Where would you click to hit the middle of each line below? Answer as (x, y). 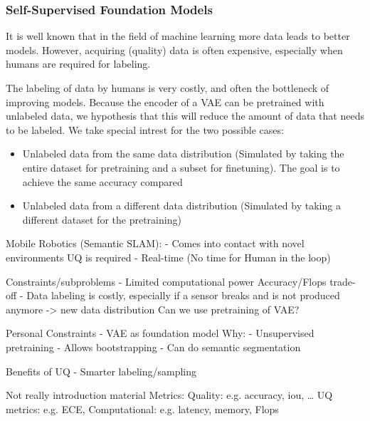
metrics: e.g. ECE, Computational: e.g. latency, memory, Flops (142, 409)
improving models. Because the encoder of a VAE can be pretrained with (165, 102)
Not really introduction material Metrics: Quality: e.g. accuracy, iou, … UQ (169, 395)
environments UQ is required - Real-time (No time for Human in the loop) (168, 257)
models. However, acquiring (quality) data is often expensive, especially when (174, 50)
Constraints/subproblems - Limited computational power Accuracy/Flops (166, 281)
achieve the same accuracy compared (102, 181)
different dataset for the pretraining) (102, 219)
